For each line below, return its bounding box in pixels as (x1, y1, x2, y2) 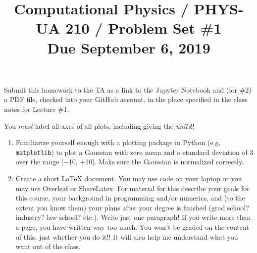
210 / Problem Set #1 (65, 18, 222, 38)
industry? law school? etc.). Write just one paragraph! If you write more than (15, 212, 251, 222)
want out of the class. (15, 241, 81, 252)
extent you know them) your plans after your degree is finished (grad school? (15, 202, 249, 212)
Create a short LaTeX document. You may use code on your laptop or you (15, 173, 242, 183)
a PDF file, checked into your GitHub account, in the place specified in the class (4, 94, 248, 104)
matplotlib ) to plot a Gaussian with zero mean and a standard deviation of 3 (15, 147, 254, 157)
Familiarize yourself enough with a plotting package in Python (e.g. (15, 137, 221, 148)
